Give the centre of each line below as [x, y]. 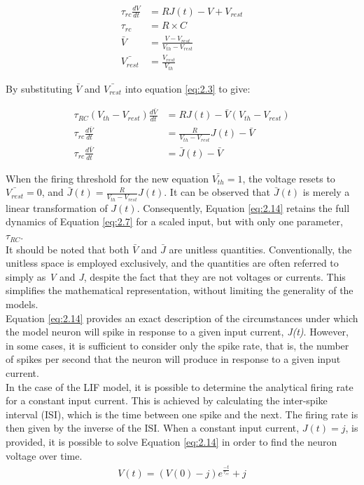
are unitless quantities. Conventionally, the [260, 249]
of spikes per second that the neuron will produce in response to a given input [173, 359]
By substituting [39, 88]
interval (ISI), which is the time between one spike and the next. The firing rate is [182, 414]
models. [22, 304]
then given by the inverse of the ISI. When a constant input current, [153, 428]
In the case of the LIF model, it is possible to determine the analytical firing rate [180, 386]
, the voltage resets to [289, 178]
